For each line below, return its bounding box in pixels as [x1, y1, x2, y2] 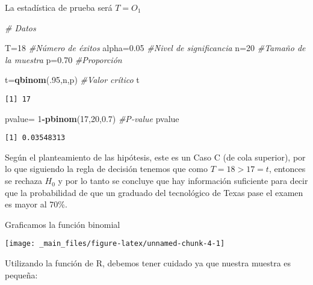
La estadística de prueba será [5, 1, 113, 13]
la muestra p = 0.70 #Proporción [5, 53, 122, 66]
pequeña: [5, 268, 38, 281]
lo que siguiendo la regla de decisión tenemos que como [5, 162, 208, 175]
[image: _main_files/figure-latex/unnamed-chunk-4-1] [5, 239, 225, 248]
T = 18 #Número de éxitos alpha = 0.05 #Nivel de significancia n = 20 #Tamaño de [5, 41, 306, 54]
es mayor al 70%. [5, 198, 67, 210]
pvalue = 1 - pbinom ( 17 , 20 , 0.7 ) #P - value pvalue [5, 112, 179, 124]
